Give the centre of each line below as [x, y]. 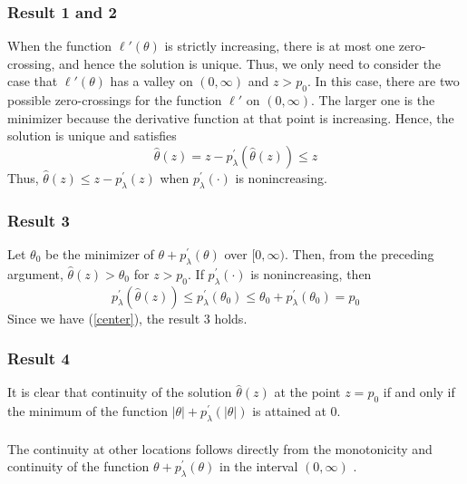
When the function [60, 46]
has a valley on [151, 81]
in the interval [258, 466]
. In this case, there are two [383, 81]
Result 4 [39, 358]
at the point [307, 392]
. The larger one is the [373, 100]
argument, [35, 273]
